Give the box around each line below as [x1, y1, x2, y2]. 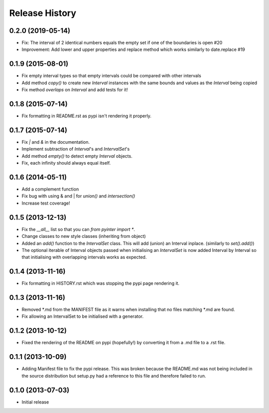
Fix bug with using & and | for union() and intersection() [21, 193, 135, 199]
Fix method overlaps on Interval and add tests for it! [21, 87, 128, 93]
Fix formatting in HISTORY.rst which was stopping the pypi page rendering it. [21, 280, 179, 286]
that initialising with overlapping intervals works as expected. [21, 254, 147, 260]
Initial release [21, 399, 49, 405]
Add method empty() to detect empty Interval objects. [21, 153, 133, 159]
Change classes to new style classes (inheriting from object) [21, 233, 146, 239]
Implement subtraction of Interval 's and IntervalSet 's [21, 146, 130, 152]
